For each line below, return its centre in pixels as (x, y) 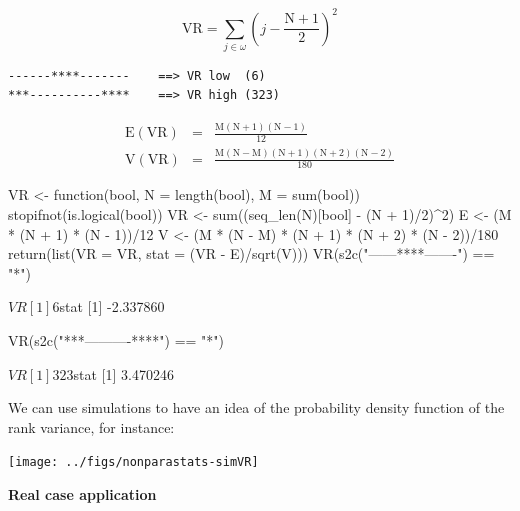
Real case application (82, 493)
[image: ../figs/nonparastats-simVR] (133, 462)
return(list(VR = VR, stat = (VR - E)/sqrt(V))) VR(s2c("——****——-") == (251, 253)
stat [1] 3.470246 (123, 373)
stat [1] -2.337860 (112, 306)
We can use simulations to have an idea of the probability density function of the (256, 407)
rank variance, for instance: (91, 426)
